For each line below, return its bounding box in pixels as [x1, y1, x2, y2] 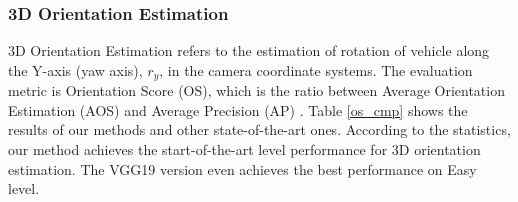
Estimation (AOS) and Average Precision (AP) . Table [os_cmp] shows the [8, 99, 468, 120]
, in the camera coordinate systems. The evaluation [159, 59, 473, 80]
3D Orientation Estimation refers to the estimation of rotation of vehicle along [8, 40, 490, 61]
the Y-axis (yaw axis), [8, 59, 143, 80]
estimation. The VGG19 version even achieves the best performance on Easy [8, 158, 477, 179]
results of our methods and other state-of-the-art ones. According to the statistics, [8, 119, 511, 140]
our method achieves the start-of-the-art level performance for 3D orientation [8, 139, 481, 160]
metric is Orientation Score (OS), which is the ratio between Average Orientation [8, 80, 505, 101]
